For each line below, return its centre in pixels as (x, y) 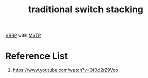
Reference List (36, 56)
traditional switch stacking (86, 9)
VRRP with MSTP (23, 35)
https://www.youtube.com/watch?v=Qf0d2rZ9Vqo (65, 70)
